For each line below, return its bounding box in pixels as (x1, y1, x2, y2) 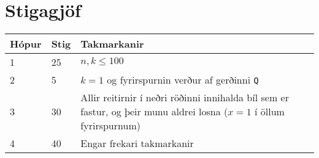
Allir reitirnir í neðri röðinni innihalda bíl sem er (80, 90, 289, 105)
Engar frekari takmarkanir (80, 136, 194, 151)
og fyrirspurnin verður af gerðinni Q (107, 73, 259, 87)
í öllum (255, 104, 285, 119)
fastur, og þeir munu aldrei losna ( (80, 104, 228, 119)
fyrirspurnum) (80, 118, 140, 133)
